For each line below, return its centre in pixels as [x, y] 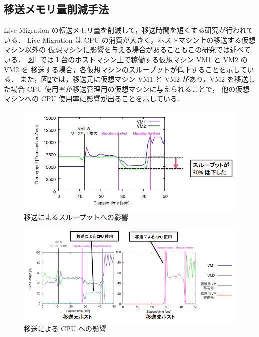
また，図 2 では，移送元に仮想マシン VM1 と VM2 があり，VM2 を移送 [134, 79]
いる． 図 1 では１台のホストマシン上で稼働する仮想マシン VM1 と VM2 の [126, 59]
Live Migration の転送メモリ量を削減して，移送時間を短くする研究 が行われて [129, 30]
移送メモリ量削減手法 [56, 9]
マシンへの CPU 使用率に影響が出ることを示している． [94, 99]
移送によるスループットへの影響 [76, 217]
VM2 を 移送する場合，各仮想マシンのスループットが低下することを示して [126, 69]
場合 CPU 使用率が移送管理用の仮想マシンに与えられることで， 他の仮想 [130, 89]
